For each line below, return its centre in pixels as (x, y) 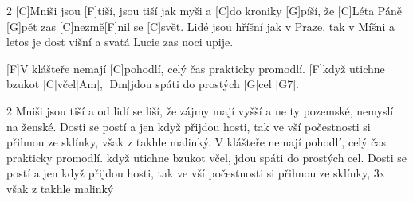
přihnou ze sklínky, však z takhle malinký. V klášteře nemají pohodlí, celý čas (197, 142)
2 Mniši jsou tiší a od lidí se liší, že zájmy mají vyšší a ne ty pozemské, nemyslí (200, 110)
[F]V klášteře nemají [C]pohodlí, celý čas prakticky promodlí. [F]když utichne (196, 68)
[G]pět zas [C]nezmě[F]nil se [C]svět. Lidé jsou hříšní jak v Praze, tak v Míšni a (201, 26)
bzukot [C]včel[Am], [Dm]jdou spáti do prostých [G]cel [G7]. (153, 84)
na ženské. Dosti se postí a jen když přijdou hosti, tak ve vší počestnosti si (189, 126)
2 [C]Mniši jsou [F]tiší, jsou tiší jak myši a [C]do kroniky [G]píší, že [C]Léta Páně (204, 10)
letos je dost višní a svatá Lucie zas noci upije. (120, 42)
